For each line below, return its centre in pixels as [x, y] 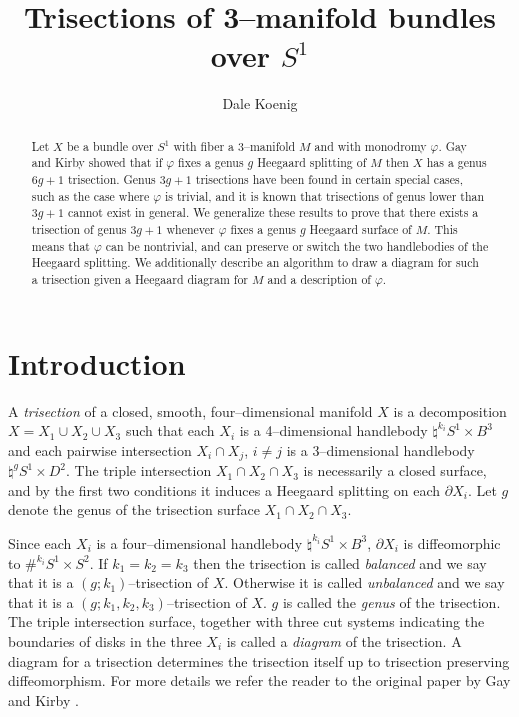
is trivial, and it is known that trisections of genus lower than [324, 195]
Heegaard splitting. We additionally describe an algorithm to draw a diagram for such [255, 262]
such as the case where [90, 195]
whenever [190, 228]
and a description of [319, 278]
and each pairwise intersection [100, 449]
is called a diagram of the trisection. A [344, 640]
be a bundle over [110, 145]
